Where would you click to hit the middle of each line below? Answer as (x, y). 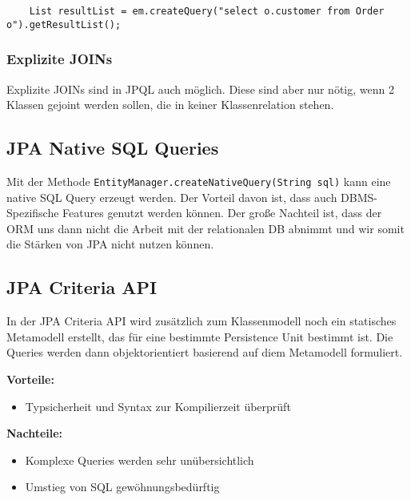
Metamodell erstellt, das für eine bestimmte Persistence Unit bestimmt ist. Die (200, 336)
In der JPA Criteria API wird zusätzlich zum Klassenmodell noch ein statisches (202, 321)
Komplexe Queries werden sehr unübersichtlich (140, 460)
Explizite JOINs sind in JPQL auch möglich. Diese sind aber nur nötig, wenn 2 (200, 89)
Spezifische (33, 213)
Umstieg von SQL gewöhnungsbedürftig (122, 487)
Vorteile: (30, 379)
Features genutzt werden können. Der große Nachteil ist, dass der (222, 213)
